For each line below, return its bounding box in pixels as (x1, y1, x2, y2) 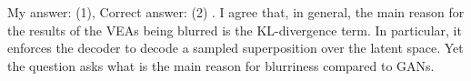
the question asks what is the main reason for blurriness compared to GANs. (7, 56, 435, 75)
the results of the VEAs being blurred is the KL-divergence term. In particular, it (7, 20, 462, 39)
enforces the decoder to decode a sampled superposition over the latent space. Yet (7, 38, 464, 57)
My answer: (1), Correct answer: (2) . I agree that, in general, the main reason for (7, 3, 465, 21)
